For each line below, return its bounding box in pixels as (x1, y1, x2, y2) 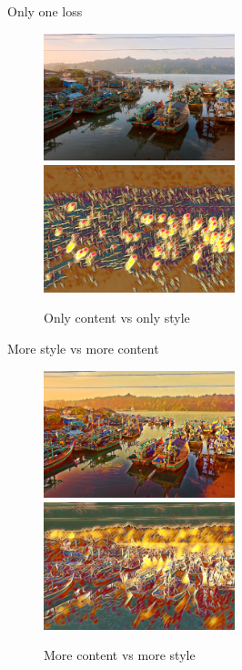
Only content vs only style (44, 308, 190, 327)
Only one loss (7, 2, 83, 20)
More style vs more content (7, 338, 159, 357)
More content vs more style (44, 645, 196, 665)
